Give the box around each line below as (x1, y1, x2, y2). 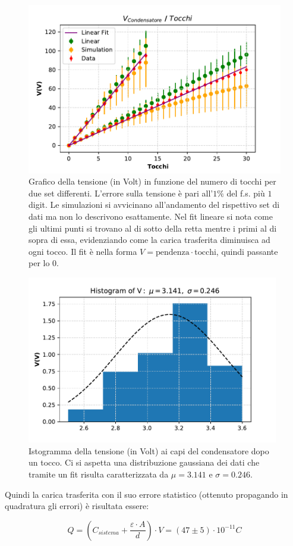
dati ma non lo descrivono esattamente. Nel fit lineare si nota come (29, 210, 273, 223)
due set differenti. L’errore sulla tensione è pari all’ (29, 186, 213, 199)
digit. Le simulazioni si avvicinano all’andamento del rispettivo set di (29, 198, 280, 211)
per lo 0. (29, 257, 59, 269)
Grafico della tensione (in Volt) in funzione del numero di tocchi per (29, 175, 276, 188)
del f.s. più (226, 186, 265, 199)
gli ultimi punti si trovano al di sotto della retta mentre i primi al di (29, 221, 277, 234)
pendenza (155, 248, 190, 257)
